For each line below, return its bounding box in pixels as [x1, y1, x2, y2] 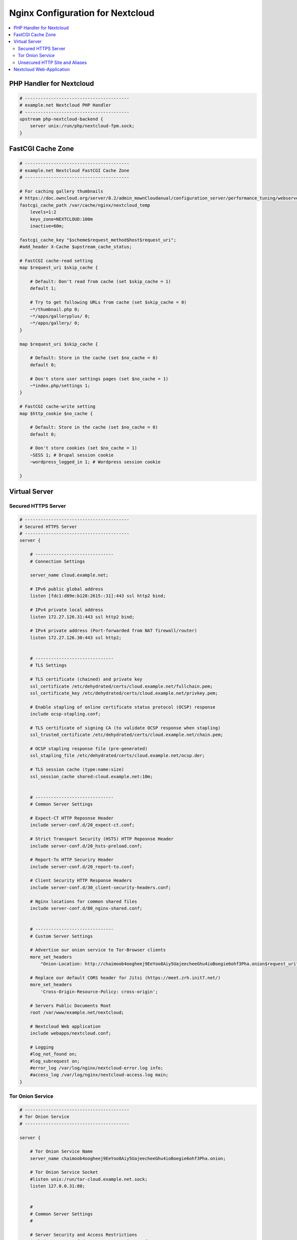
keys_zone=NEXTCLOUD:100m [30, 216, 93, 222]
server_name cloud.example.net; [30, 572, 109, 578]
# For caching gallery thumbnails [19, 188, 103, 194]
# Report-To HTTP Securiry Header [30, 857, 114, 863]
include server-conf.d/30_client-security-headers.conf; [30, 884, 171, 890]
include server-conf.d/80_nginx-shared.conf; [30, 906, 143, 911]
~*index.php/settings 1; [30, 382, 91, 388]
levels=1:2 [30, 209, 56, 215]
